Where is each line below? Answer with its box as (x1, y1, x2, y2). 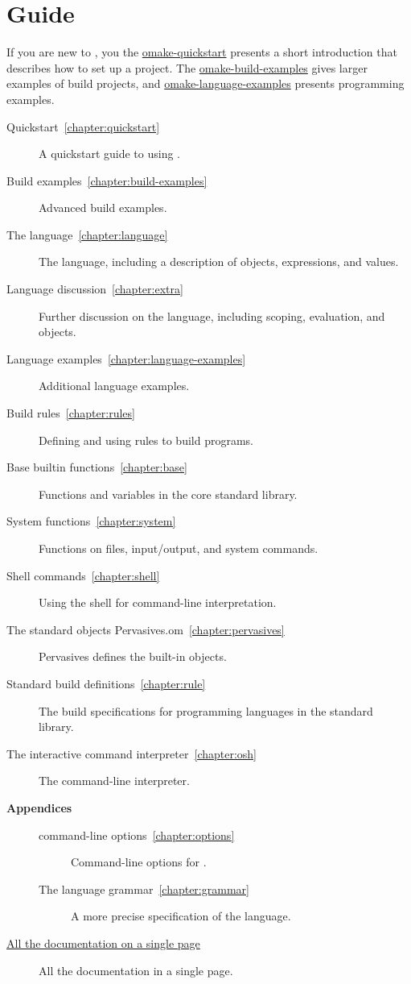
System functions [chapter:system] (6, 513, 176, 529)
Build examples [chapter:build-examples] (6, 172, 208, 189)
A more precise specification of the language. (71, 907, 291, 924)
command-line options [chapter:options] (39, 826, 235, 843)
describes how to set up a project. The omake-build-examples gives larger (6, 59, 368, 76)
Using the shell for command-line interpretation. (39, 594, 277, 611)
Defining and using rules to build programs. (39, 431, 253, 448)
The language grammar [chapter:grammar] (39, 880, 249, 897)
